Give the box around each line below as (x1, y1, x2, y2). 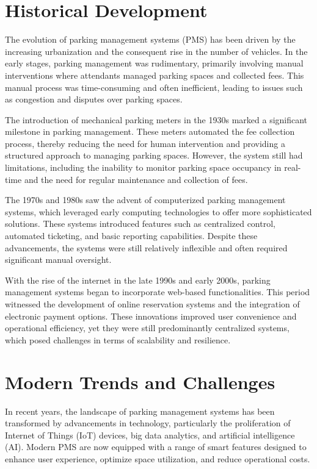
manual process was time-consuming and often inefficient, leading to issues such (5, 81, 303, 93)
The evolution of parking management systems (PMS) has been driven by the (5, 33, 296, 46)
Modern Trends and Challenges (5, 369, 275, 394)
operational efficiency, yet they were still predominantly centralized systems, (5, 321, 290, 334)
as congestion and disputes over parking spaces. (5, 93, 183, 106)
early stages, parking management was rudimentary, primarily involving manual (5, 57, 304, 70)
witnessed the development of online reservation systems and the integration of (5, 298, 300, 310)
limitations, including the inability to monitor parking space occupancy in (5, 161, 282, 174)
